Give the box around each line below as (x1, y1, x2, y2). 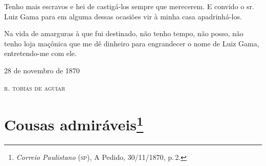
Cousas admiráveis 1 (4, 112, 144, 135)
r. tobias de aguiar (4, 82, 65, 93)
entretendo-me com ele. (4, 48, 77, 59)
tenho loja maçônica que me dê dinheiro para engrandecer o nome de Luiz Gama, (4, 38, 259, 48)
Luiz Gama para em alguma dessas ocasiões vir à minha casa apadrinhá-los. (4, 11, 242, 21)
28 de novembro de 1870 (4, 65, 80, 75)
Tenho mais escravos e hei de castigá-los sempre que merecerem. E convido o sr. (4, 1, 254, 11)
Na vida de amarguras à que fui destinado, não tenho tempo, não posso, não (4, 28, 243, 39)
